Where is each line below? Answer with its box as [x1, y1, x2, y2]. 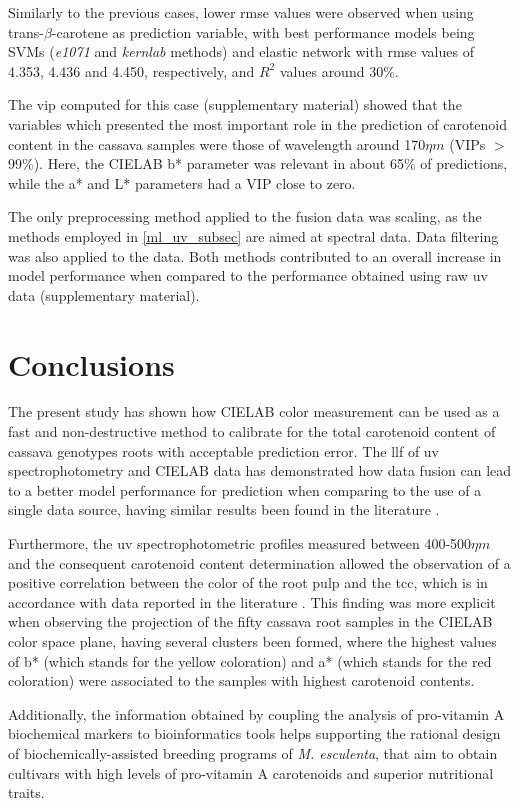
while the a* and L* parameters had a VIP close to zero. [8, 172, 356, 193]
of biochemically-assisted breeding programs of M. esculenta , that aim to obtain [8, 742, 498, 763]
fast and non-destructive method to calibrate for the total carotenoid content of [8, 421, 496, 442]
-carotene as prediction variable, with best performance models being [51, 21, 475, 42]
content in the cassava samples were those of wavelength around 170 [8, 133, 426, 154]
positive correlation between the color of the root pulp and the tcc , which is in [8, 572, 488, 593]
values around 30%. [279, 60, 399, 81]
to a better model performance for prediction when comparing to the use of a [8, 479, 482, 500]
